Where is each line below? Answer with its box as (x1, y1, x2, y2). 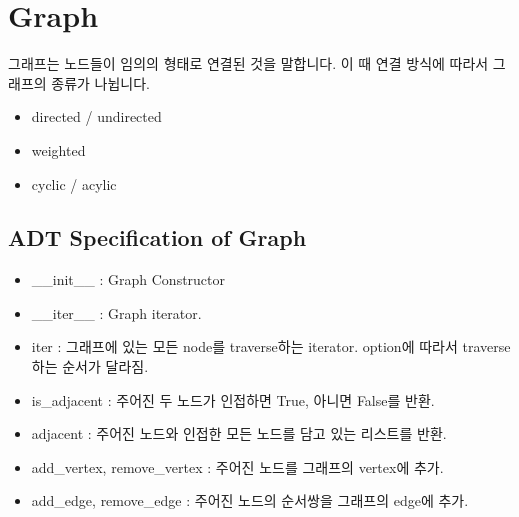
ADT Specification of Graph (8, 222, 307, 253)
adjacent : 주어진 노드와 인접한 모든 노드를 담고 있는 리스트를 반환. (31, 423, 447, 444)
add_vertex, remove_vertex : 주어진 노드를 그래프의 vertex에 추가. (31, 456, 444, 477)
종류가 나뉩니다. (51, 72, 151, 93)
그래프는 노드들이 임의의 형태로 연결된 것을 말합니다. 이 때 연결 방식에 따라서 (8, 53, 489, 74)
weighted (31, 139, 86, 160)
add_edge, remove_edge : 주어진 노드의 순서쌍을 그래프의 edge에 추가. (31, 490, 469, 511)
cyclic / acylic (31, 173, 117, 194)
